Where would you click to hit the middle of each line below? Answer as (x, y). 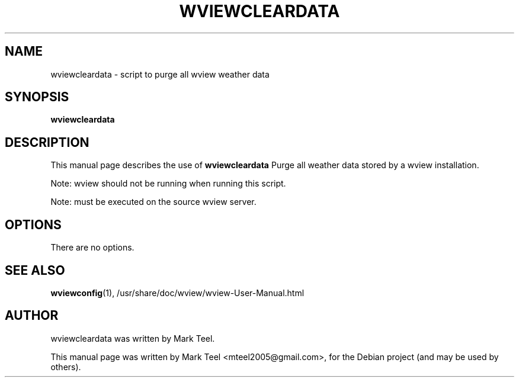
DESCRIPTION (47, 142)
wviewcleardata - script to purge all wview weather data (160, 74)
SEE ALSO (35, 270)
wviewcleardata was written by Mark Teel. (133, 338)
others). (66, 367)
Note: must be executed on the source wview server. (153, 202)
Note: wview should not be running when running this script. (168, 184)
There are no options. (92, 248)
